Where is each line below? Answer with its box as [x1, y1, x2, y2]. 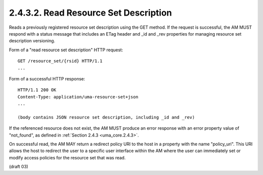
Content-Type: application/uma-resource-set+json [18, 94, 139, 99]
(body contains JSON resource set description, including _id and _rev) [18, 115, 195, 120]
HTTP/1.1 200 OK [18, 87, 56, 93]
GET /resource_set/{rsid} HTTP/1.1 [18, 58, 103, 64]
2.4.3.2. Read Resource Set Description [9, 7, 172, 18]
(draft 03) [9, 164, 29, 170]
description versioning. [9, 38, 56, 44]
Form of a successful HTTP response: [9, 76, 85, 81]
